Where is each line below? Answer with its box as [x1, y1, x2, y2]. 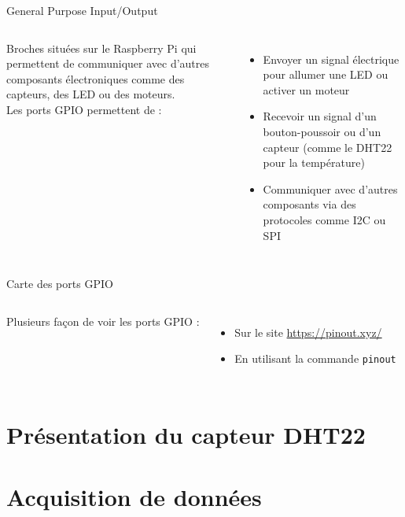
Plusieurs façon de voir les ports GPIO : [6, 312, 200, 329]
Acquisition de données [6, 480, 262, 512]
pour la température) [263, 154, 365, 171]
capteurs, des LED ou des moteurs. [6, 86, 175, 102]
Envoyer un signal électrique [263, 50, 399, 67]
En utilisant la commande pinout [234, 350, 396, 367]
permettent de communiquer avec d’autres [6, 55, 210, 72]
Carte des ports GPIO [6, 275, 113, 292]
